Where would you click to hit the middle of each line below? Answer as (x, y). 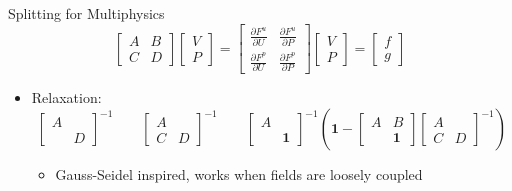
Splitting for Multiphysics (86, 13)
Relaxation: (66, 97)
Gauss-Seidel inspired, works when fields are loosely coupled (239, 174)
